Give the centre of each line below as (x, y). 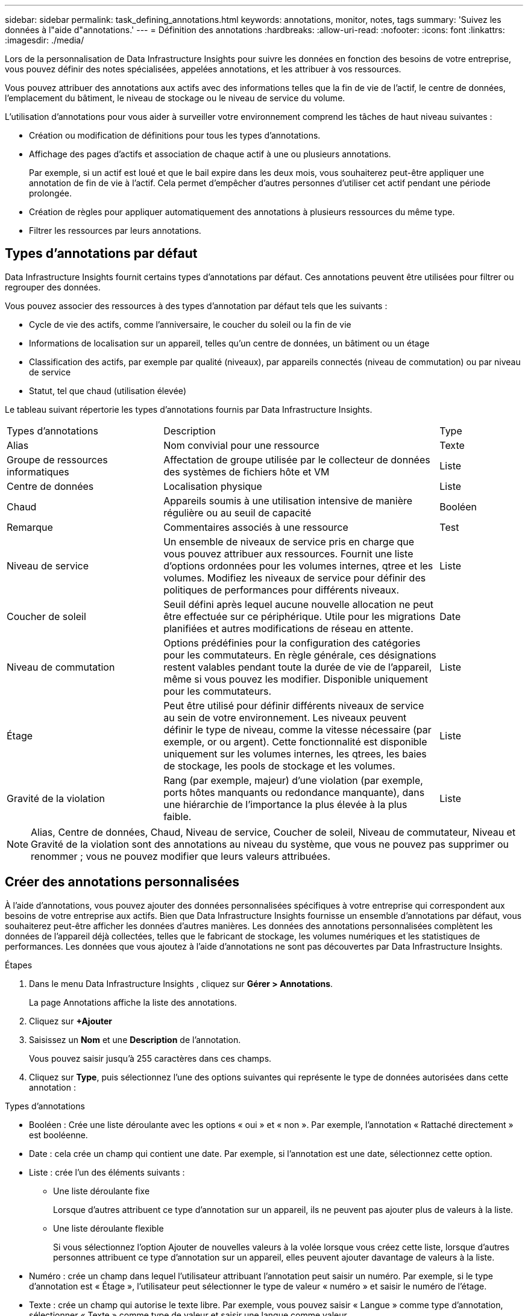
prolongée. (51, 193)
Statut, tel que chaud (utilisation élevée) (108, 390)
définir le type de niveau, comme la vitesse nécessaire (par (297, 729)
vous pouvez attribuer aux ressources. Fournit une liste (288, 553)
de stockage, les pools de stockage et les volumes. (279, 766)
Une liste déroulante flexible (108, 1228)
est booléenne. (58, 1135)
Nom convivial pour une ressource (241, 445)
